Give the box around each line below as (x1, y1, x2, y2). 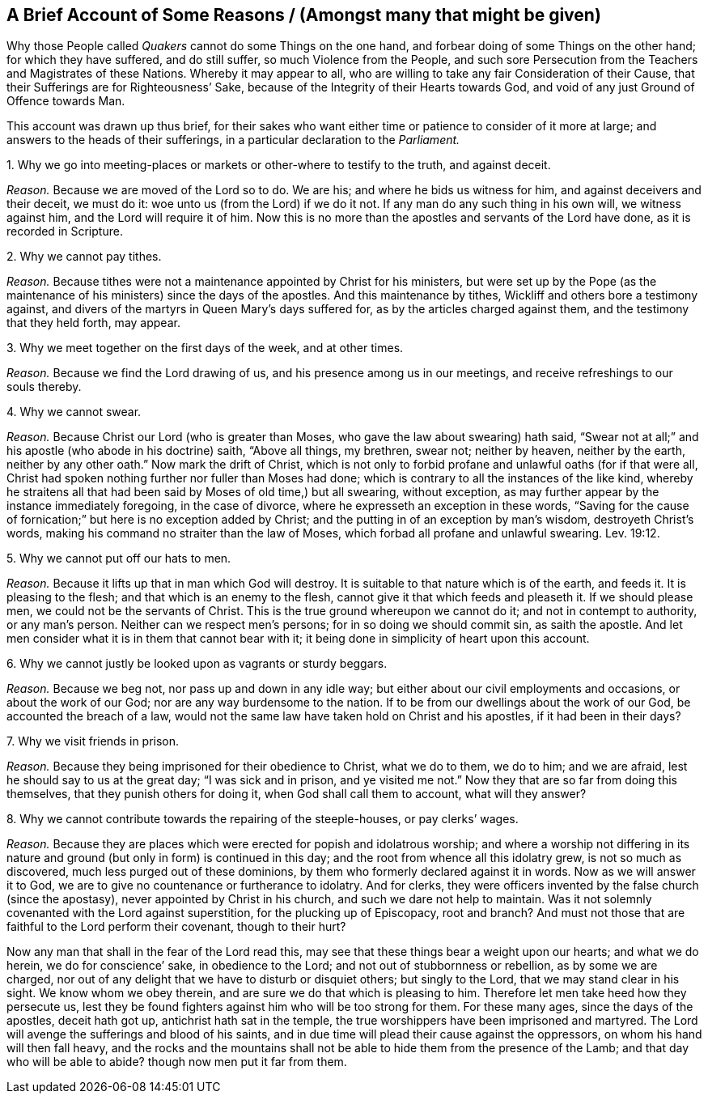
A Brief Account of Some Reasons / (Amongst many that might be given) (6, 5, 601, 25)
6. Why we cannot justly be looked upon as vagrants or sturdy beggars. (6, 656, 388, 671)
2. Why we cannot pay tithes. (6, 249, 162, 264)
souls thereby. (6, 380, 82, 394)
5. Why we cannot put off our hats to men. (6, 551, 231, 566)
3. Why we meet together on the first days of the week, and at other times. (6, 341, 404, 355)
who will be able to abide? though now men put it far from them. (6, 1055, 347, 1069)
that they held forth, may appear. (6, 316, 180, 330)
